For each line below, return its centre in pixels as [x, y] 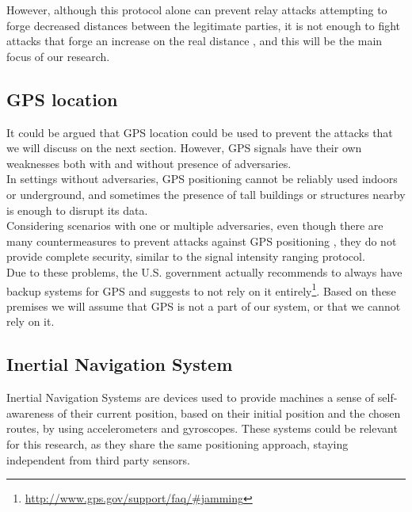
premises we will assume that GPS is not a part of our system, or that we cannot [204, 306]
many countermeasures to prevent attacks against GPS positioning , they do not [202, 241]
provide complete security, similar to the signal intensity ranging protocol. [186, 256]
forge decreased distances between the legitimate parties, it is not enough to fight [204, 25]
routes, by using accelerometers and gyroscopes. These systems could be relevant [202, 428]
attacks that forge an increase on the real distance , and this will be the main [195, 41]
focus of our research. [58, 56]
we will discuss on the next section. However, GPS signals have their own [184, 148]
